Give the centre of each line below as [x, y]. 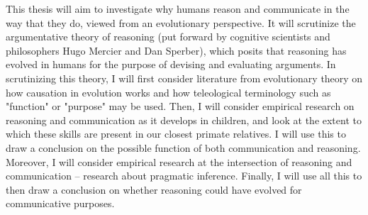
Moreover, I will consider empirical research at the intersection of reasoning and [179, 161]
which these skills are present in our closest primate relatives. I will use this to [176, 134]
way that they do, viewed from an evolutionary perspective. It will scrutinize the [181, 22]
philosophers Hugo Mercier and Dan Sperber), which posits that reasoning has [176, 50]
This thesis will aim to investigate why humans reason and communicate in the [178, 9]
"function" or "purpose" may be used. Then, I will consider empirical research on [180, 106]
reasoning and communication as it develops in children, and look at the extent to [184, 120]
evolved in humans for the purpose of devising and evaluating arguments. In [171, 64]
